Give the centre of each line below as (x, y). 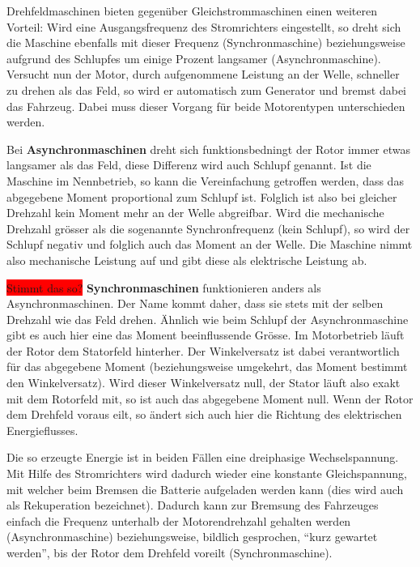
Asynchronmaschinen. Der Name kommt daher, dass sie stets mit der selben (195, 303)
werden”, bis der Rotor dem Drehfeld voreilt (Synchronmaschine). (170, 552)
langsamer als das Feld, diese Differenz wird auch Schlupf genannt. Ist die (189, 165)
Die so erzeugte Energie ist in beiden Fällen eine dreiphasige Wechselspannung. (203, 457)
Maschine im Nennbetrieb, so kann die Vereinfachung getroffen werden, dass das (205, 180)
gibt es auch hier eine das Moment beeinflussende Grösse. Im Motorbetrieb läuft (206, 335)
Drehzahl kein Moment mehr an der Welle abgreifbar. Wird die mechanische (195, 213)
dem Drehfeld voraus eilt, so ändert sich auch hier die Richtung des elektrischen (204, 414)
